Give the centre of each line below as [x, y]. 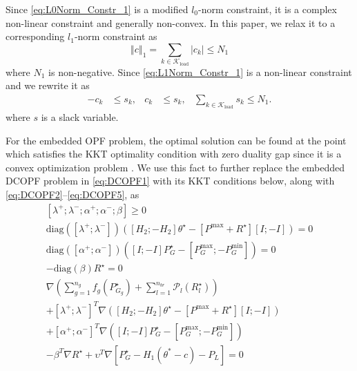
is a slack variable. [80, 116]
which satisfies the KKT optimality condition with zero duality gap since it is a [174, 154]
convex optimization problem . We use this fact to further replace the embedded [175, 167]
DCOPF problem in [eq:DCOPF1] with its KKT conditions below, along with [170, 181]
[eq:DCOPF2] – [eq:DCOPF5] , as [73, 194]
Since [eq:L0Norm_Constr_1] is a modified [97, 9]
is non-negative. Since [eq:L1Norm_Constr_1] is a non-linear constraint [200, 72]
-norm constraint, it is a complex [268, 9]
